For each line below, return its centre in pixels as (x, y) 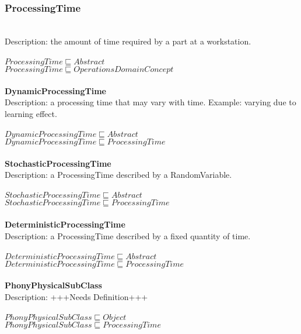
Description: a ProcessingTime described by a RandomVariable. (118, 175)
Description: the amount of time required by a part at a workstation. (128, 41)
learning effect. (31, 113)
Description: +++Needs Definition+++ (76, 296)
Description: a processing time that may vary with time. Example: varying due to (150, 102)
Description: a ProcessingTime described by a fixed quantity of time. (128, 235)
